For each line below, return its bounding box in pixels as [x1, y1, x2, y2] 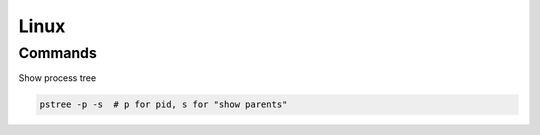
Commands [18, 44, 97, 62]
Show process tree [18, 72, 97, 84]
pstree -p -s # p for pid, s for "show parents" [39, 99, 288, 110]
